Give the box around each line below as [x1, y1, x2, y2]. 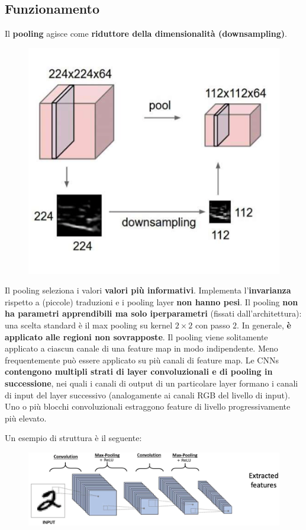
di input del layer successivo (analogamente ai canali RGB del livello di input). [5, 388, 291, 401]
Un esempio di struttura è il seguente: [5, 432, 142, 444]
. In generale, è [237, 319, 291, 331]
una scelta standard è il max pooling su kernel [5, 319, 173, 331]
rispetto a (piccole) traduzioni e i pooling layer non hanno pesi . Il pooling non [5, 295, 298, 308]
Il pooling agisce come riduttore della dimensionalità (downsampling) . [5, 27, 287, 40]
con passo [195, 319, 230, 331]
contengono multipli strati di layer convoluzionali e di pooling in [5, 365, 273, 378]
